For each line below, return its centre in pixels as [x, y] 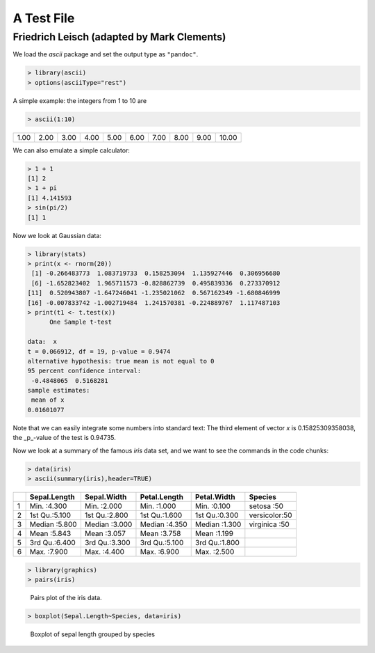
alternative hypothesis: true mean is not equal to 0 [121, 361]
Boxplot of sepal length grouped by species [93, 634]
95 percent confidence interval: [84, 371]
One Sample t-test [81, 322]
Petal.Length [162, 497]
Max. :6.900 [160, 552]
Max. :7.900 [49, 552]
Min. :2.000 [103, 506]
